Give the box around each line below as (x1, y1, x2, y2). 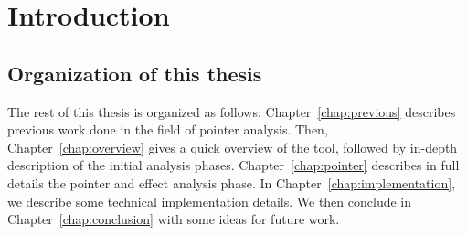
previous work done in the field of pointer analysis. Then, (7, 120, 328, 139)
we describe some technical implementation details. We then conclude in (7, 191, 412, 210)
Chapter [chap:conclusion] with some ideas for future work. (7, 209, 340, 229)
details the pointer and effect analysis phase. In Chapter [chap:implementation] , (7, 173, 456, 192)
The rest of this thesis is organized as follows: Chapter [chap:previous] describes (7, 101, 456, 121)
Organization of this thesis (7, 59, 262, 87)
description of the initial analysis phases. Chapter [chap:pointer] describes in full (7, 155, 460, 175)
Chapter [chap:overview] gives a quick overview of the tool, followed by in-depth (7, 137, 458, 156)
